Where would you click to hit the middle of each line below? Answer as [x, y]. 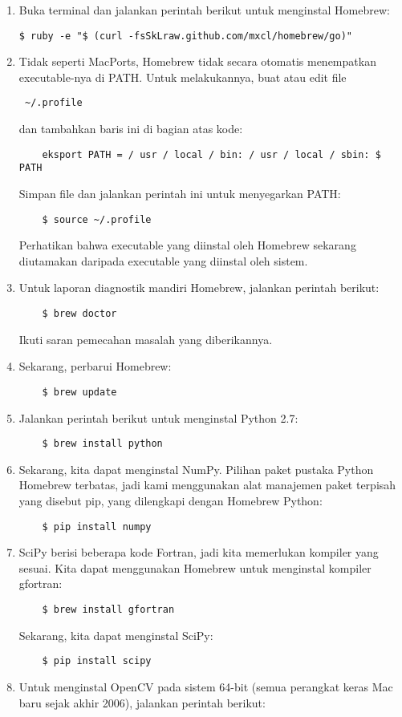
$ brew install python [102, 444]
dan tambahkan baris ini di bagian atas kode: [131, 129]
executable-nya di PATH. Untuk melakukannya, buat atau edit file [183, 77]
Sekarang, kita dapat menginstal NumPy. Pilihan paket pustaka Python [196, 469]
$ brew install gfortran [108, 610]
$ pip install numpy [97, 527]
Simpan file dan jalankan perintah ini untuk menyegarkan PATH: [180, 193]
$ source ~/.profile [97, 219]
